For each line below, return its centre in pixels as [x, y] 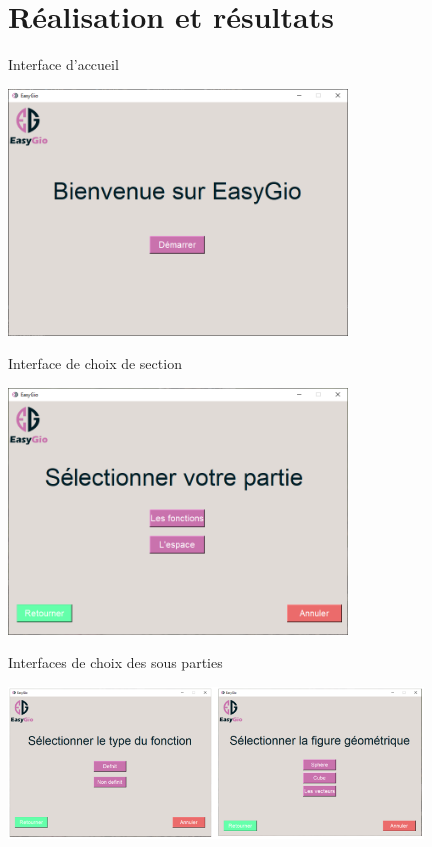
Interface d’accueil [63, 64]
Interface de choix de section [95, 363]
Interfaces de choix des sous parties [115, 662]
